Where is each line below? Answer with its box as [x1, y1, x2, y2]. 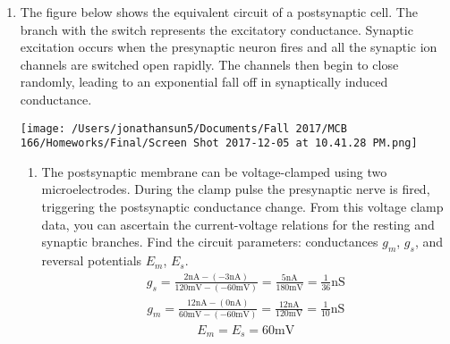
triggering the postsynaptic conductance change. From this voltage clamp [41, 197, 444, 216]
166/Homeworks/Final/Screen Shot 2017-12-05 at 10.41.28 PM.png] [20, 137, 418, 150]
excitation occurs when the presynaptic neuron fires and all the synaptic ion [20, 38, 437, 56]
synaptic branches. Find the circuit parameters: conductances [41, 232, 378, 251]
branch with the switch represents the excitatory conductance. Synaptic [20, 20, 413, 38]
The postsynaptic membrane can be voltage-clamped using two [41, 162, 387, 180]
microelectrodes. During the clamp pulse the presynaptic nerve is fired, [41, 180, 430, 198]
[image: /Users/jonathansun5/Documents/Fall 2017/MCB [20, 122, 347, 135]
